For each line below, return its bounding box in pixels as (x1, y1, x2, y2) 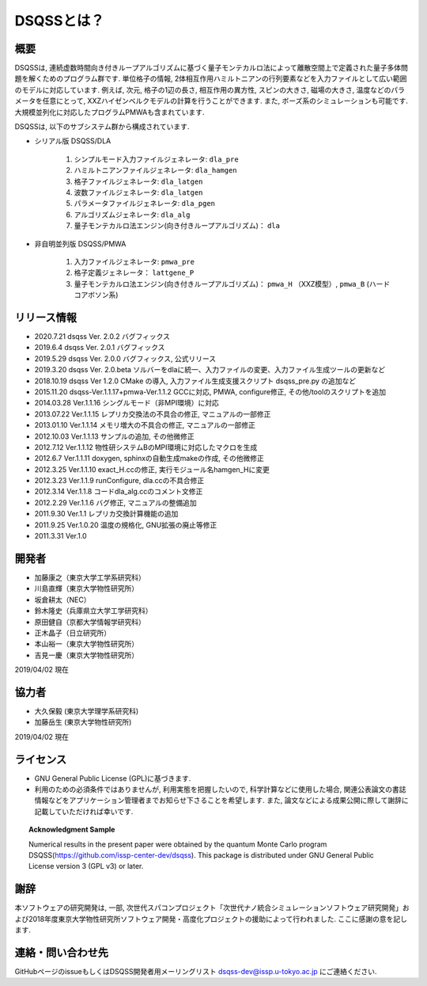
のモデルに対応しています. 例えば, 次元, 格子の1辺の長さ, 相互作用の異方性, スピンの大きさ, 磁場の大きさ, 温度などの (14, 85, 391, 94)
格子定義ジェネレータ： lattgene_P (74, 268, 195, 277)
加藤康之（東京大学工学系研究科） (34, 573, 145, 582)
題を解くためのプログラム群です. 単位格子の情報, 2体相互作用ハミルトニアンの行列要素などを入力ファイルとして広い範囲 (14, 74, 407, 83)
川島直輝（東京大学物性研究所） (34, 584, 138, 593)
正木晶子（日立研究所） (34, 628, 111, 638)
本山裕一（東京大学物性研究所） (34, 639, 138, 649)
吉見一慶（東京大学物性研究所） (34, 650, 138, 660)
